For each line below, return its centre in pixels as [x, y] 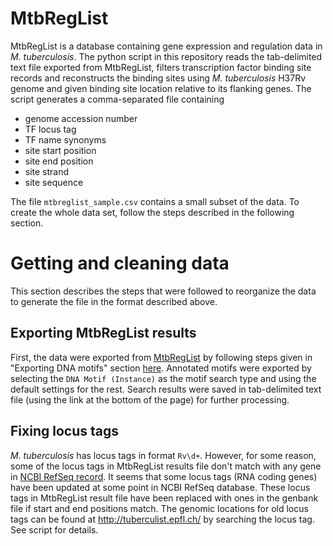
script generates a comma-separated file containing [117, 99]
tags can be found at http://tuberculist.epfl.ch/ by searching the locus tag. [162, 519]
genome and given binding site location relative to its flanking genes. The [161, 88]
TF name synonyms [65, 139]
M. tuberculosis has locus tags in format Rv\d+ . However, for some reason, [163, 455]
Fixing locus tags [64, 431]
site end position [59, 161]
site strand [47, 171]
